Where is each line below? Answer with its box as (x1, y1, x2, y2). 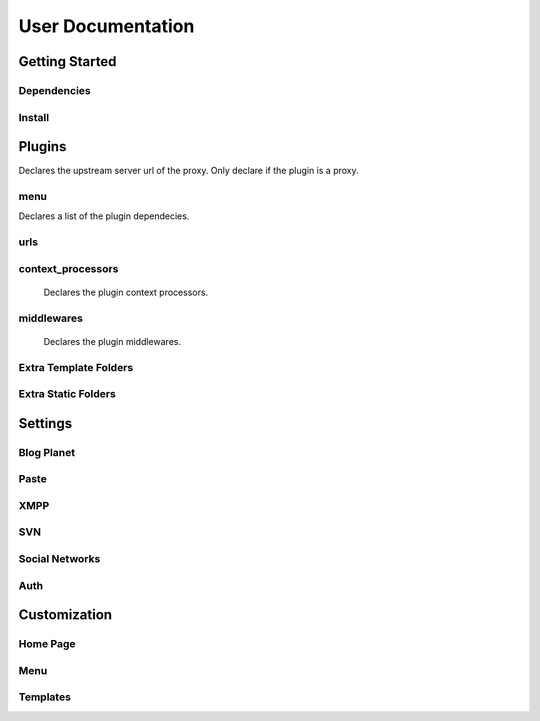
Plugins (18, 138, 67, 155)
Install (18, 110, 50, 124)
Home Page (18, 637, 76, 651)
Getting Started (18, 53, 117, 70)
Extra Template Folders (18, 360, 134, 374)
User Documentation (18, 15, 195, 37)
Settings (18, 415, 73, 432)
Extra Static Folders (18, 387, 117, 401)
